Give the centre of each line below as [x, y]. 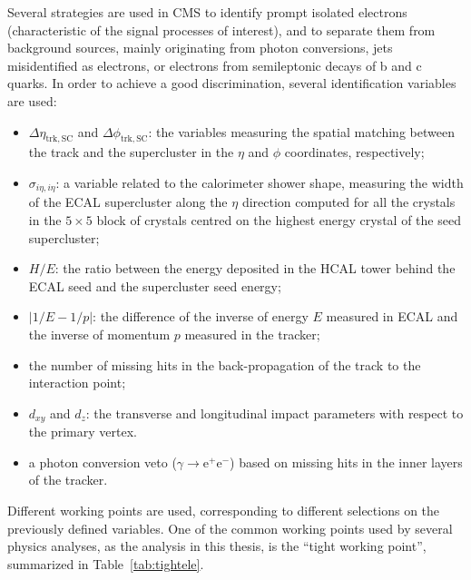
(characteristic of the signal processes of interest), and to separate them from [221, 29]
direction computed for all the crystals [348, 202]
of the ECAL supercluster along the [128, 202]
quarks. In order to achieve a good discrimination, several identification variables [232, 83]
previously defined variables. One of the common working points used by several [230, 528]
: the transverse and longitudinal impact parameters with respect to [275, 413]
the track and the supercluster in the [131, 152]
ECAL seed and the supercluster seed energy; [155, 285]
